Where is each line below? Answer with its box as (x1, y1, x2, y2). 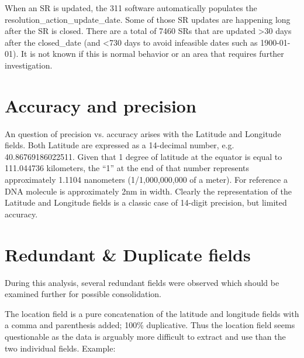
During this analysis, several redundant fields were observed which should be (5, 276, 279, 288)
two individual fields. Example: (5, 342, 116, 354)
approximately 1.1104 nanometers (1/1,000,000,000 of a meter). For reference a (5, 173, 288, 186)
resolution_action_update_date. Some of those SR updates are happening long (5, 13, 291, 25)
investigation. (5, 59, 53, 71)
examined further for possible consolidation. (5, 288, 161, 300)
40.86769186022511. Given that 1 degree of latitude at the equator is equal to (5, 150, 282, 162)
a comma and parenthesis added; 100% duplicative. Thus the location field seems (5, 319, 295, 331)
